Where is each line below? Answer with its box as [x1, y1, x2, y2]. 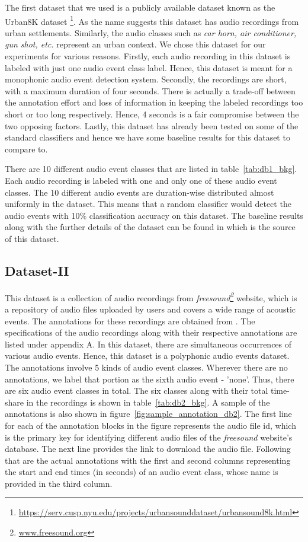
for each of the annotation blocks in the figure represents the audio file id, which [5, 419, 296, 431]
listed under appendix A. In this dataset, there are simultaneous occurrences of [5, 337, 292, 350]
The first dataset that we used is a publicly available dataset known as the [5, 1, 275, 13]
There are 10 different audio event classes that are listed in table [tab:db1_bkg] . [5, 162, 297, 175]
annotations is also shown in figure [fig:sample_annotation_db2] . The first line [5, 407, 292, 420]
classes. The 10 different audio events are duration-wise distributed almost [5, 186, 274, 198]
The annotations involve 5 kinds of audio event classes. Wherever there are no [5, 361, 288, 373]
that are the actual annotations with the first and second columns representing [5, 454, 291, 466]
